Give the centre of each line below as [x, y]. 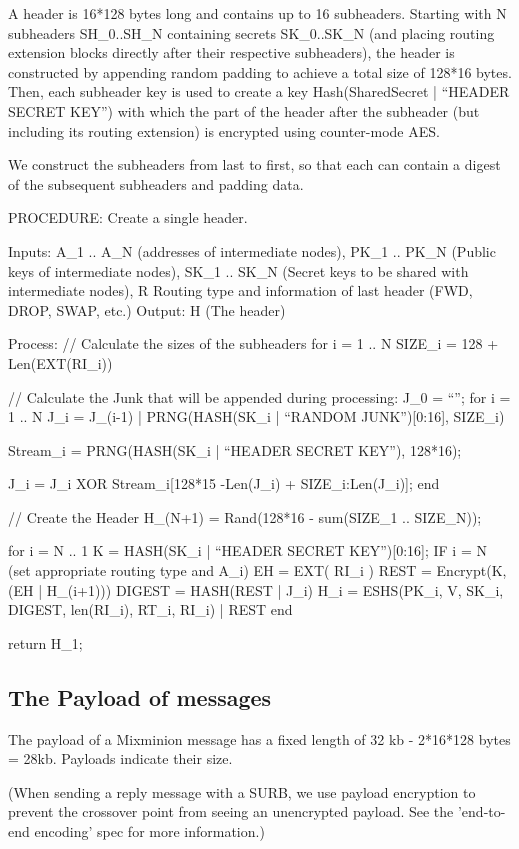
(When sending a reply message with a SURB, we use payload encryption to [242, 791]
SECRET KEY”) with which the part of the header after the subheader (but [244, 110]
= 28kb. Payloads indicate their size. [120, 758]
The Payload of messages [140, 696]
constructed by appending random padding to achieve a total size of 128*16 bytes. [260, 71]
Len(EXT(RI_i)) [60, 362]
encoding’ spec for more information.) [149, 831]
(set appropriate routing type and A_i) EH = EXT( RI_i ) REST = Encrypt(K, [257, 570]
